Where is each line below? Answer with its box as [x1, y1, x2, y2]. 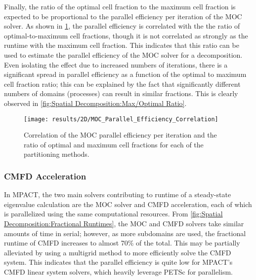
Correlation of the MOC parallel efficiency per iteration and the [24, 130, 217, 140]
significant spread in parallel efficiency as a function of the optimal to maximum [4, 69, 247, 79]
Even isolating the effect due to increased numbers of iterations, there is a [4, 59, 228, 70]
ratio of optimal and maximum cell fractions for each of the [24, 139, 204, 149]
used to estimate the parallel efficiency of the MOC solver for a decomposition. [4, 49, 243, 60]
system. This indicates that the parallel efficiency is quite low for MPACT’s [4, 257, 233, 267]
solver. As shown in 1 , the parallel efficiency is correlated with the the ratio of [4, 21, 240, 31]
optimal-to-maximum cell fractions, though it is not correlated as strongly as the [4, 30, 248, 40]
